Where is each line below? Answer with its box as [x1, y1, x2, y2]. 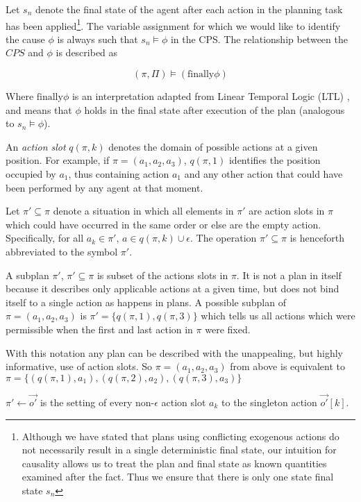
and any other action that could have [184, 167, 343, 181]
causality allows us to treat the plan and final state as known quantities [22, 455, 327, 470]
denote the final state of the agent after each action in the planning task [35, 2, 343, 16]
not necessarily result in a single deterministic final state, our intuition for [22, 442, 337, 457]
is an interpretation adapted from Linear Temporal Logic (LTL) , [72, 89, 350, 103]
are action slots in [249, 203, 325, 218]
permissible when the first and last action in [6, 321, 193, 336]
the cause [6, 31, 45, 46]
